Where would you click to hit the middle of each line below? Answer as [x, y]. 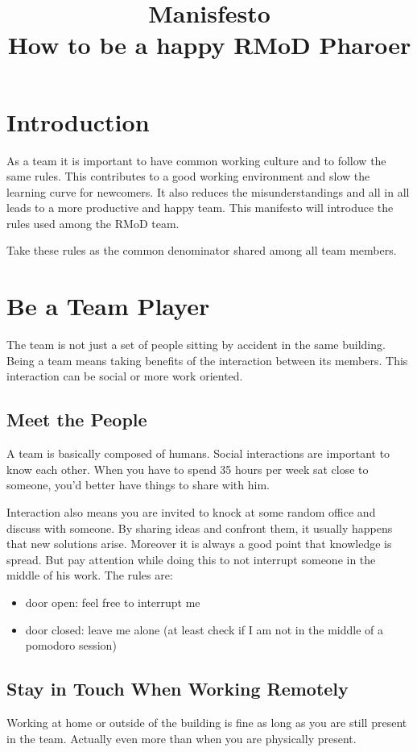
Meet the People [77, 420]
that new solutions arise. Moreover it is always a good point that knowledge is [199, 544]
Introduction [78, 121]
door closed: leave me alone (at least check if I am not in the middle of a [204, 629]
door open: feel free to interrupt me [113, 602]
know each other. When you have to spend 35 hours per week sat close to [188, 469]
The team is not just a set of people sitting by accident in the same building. [196, 345]
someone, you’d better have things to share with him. [138, 485]
